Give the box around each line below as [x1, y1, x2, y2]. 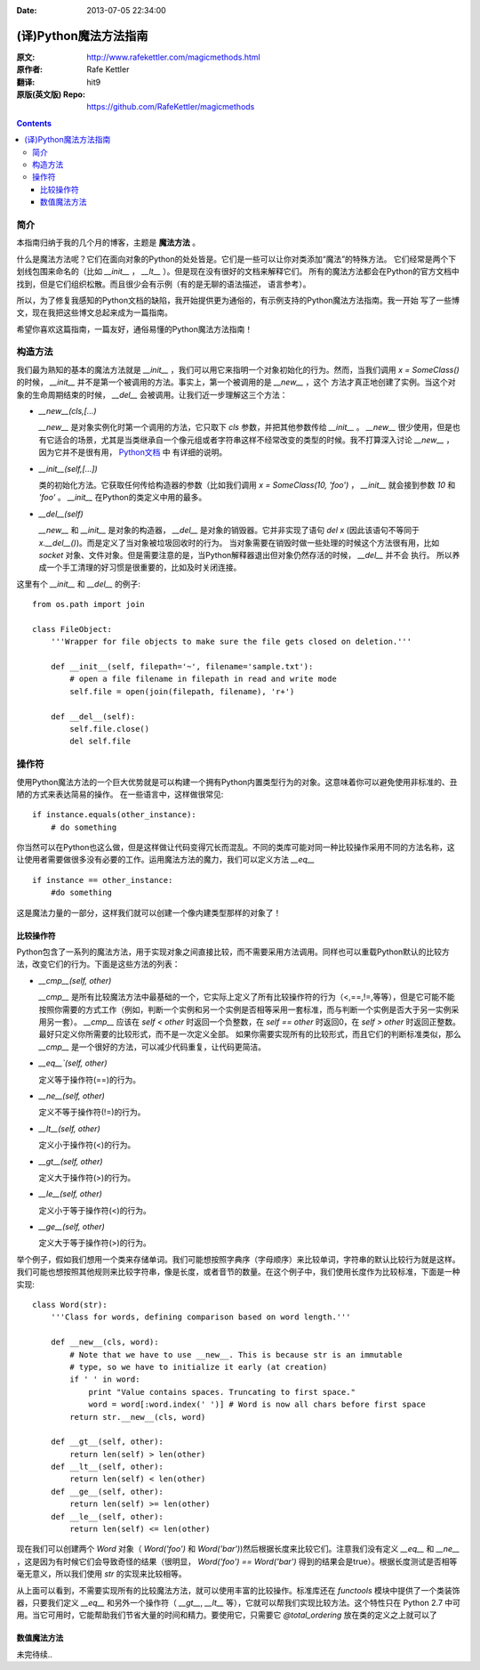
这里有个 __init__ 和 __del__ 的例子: [16, 579, 141, 589]
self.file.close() [69, 724, 150, 734]
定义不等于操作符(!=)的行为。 [38, 1107, 146, 1117]
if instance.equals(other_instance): [32, 810, 197, 820]
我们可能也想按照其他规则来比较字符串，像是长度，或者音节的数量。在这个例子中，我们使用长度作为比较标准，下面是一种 [16, 1267, 460, 1277]
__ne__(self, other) [38, 1090, 106, 1101]
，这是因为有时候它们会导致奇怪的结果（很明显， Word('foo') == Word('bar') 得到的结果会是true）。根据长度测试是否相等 [16, 1556, 458, 1567]
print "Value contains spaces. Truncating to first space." [88, 1387, 356, 1397]
